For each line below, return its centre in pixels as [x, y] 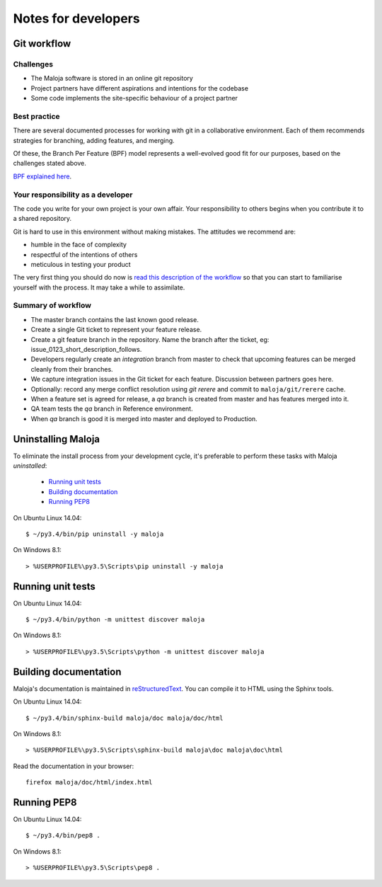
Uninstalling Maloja [57, 439]
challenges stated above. [50, 164]
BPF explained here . [42, 176]
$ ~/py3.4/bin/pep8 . [63, 836]
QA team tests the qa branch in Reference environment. [112, 409]
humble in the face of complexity [79, 245]
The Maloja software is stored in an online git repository [112, 79]
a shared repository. [42, 219]
